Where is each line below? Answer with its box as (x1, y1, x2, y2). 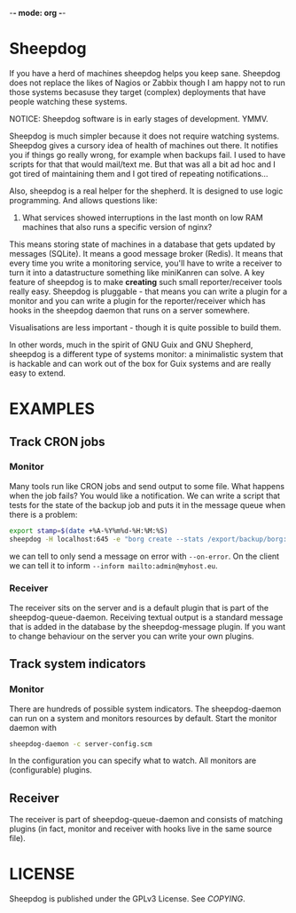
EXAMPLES (9, 399, 95, 419)
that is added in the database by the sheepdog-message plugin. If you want (9, 621, 286, 631)
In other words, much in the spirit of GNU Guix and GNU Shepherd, (9, 339, 253, 350)
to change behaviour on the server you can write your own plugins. (9, 631, 254, 641)
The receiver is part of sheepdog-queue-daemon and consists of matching (9, 814, 284, 825)
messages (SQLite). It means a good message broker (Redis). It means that (9, 248, 284, 258)
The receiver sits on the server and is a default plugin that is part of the (9, 602, 269, 613)
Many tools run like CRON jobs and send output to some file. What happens (9, 480, 285, 491)
